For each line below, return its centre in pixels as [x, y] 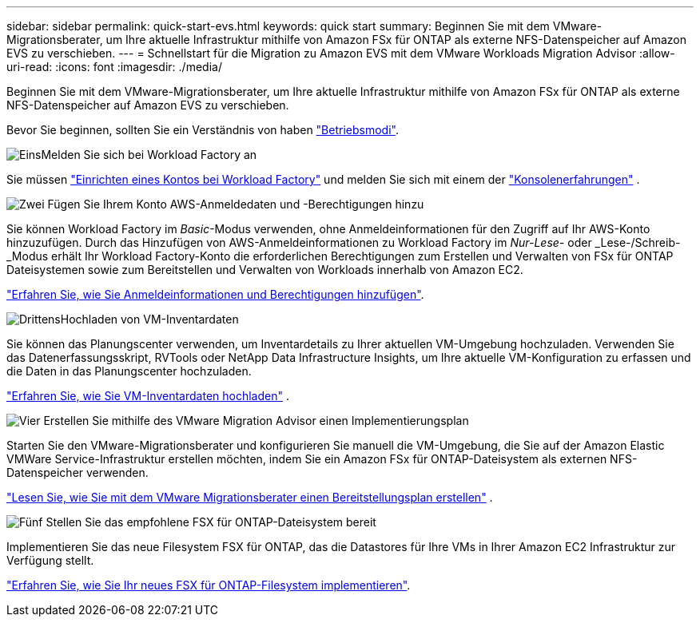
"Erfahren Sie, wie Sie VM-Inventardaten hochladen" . [148, 396]
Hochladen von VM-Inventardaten [149, 319]
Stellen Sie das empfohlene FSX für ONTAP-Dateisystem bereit [211, 522]
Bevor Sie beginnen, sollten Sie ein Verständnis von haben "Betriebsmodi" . [203, 130]
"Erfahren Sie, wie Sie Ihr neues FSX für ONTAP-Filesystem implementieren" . [209, 585]
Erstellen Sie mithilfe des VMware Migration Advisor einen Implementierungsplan [256, 421]
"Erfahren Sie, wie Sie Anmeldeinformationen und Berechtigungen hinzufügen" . [215, 294]
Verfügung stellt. [50, 560]
